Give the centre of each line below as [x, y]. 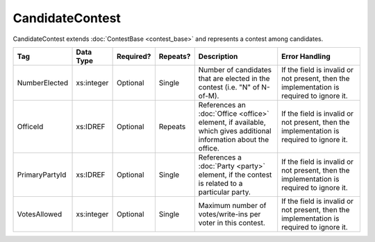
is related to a [220, 183]
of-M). [209, 96]
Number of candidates [235, 69]
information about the [234, 139]
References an [222, 105]
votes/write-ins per [230, 214]
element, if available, [232, 122]
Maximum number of [232, 205]
